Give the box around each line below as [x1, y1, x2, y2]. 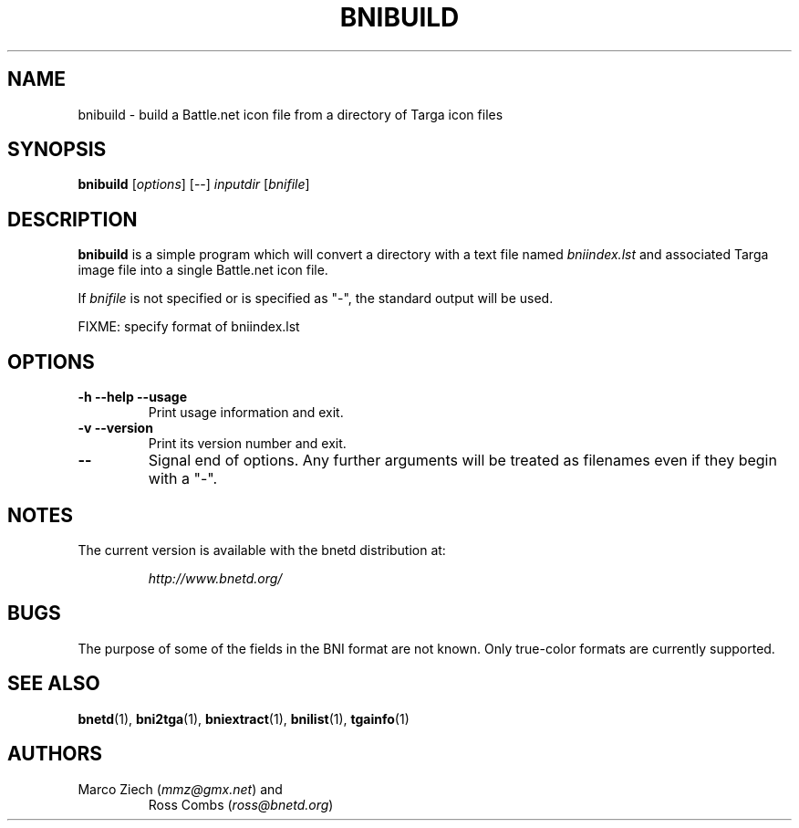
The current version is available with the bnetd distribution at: [78, 541, 446, 558]
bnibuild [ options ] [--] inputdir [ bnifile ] [78, 176, 310, 193]
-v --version [78, 420, 153, 436]
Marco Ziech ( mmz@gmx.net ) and [78, 781, 283, 797]
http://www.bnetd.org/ [148, 570, 283, 586]
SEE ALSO [7, 672, 100, 696]
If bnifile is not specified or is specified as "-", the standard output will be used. [78, 290, 554, 307]
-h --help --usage [78, 389, 188, 405]
